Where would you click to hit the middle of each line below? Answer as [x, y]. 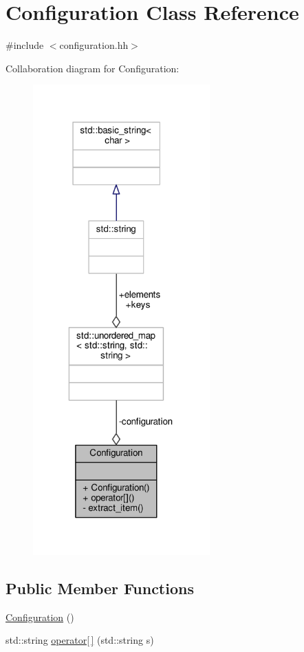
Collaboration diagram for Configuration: [93, 68]
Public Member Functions [100, 588]
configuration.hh [94, 45]
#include [25, 45]
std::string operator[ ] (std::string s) [80, 640]
